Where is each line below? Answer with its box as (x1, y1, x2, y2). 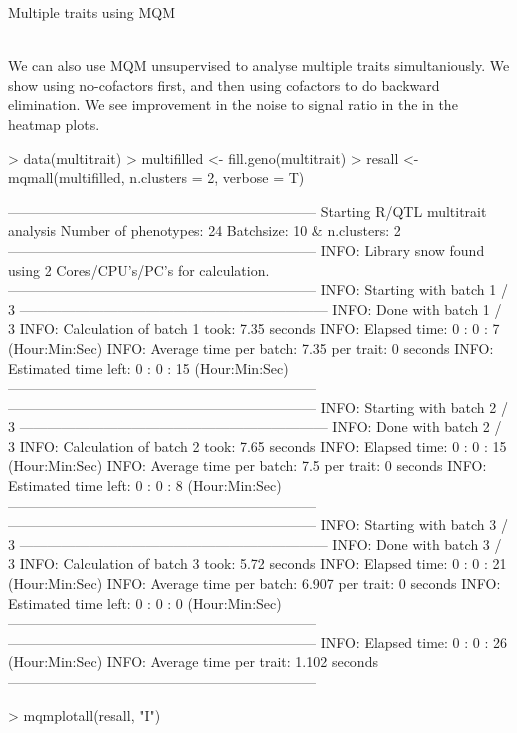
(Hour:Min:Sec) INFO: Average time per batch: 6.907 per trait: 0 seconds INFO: (8, 573, 501, 594)
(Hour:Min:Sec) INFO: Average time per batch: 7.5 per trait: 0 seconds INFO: (8, 455, 487, 476)
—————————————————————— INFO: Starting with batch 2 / (8, 396, 508, 417)
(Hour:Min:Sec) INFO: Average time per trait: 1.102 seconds (8, 651, 378, 672)
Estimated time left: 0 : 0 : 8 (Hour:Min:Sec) (8, 475, 282, 496)
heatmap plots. (8, 113, 100, 134)
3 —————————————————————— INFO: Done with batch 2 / (8, 416, 502, 437)
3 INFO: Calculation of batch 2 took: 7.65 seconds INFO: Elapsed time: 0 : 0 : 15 (8, 435, 507, 456)
